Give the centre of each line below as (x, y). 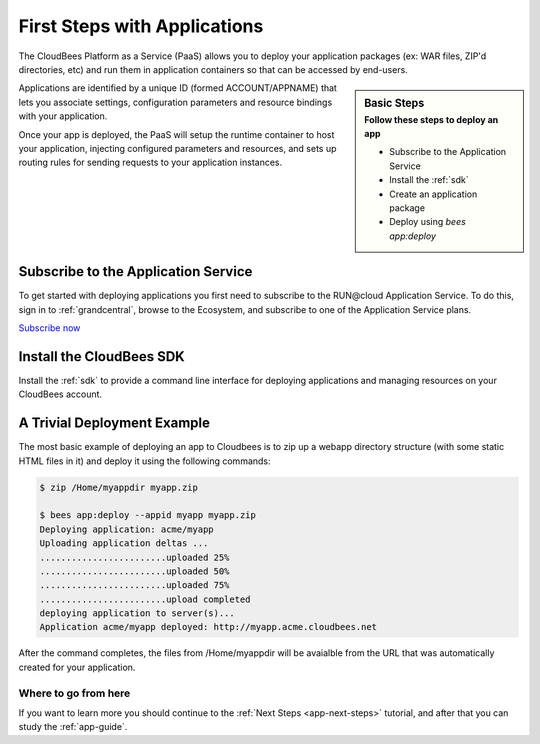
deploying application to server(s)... (137, 613)
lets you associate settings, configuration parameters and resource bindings (175, 102)
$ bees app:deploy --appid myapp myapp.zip (148, 515)
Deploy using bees (428, 222)
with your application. (63, 116)
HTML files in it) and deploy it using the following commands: (144, 461)
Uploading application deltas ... (124, 543)
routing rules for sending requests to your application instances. (150, 162)
